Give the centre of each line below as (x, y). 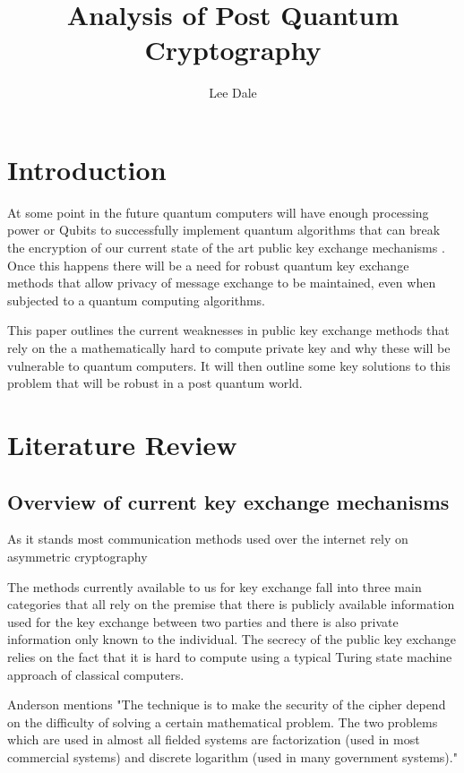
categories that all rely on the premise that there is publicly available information (231, 604)
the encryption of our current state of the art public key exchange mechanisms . (226, 248)
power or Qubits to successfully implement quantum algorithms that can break (224, 230)
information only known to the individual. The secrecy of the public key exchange (232, 639)
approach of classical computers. (96, 674)
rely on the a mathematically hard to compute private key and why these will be (229, 348)
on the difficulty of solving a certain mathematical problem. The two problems (223, 721)
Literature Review (122, 444)
